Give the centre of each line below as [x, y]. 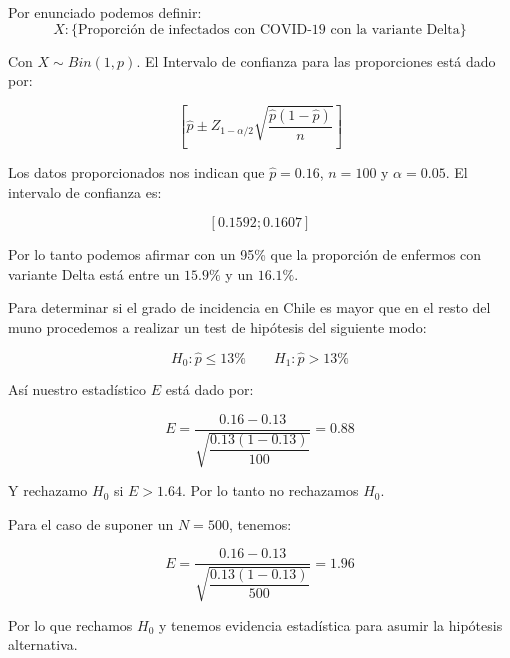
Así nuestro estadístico [77, 389]
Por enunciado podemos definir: [105, 12]
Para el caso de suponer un [91, 523]
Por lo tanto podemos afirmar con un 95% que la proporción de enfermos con [245, 254]
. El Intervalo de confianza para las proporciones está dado [316, 60]
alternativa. [43, 644]
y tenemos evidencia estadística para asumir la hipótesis [331, 624]
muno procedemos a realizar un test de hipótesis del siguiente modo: [217, 326]
